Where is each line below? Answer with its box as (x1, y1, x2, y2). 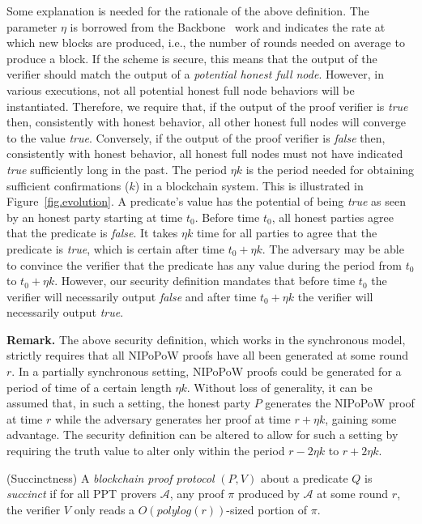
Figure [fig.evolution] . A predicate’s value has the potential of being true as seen (6, 193, 406, 210)
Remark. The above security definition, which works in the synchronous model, (6, 330, 406, 347)
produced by (237, 485, 300, 502)
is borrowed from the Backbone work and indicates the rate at (70, 18, 386, 35)
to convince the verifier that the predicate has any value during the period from (6, 256, 402, 273)
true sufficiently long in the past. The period (6, 160, 228, 177)
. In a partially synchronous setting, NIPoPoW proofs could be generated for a (11, 363, 402, 380)
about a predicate (260, 469, 348, 486)
